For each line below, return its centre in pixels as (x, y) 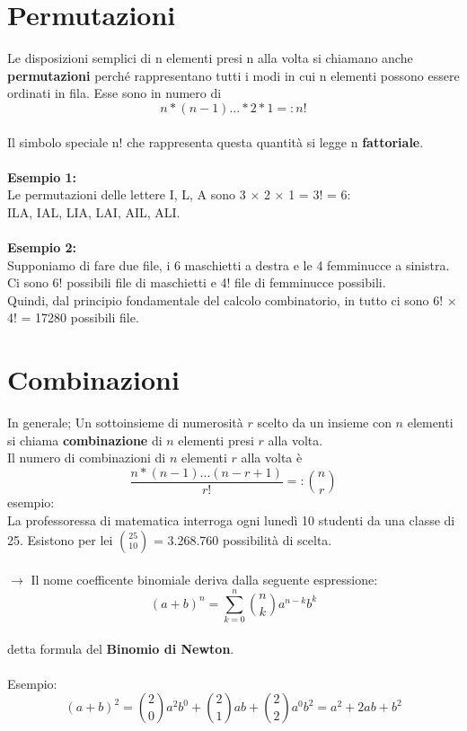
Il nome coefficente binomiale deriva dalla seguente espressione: (204, 580)
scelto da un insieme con (324, 423)
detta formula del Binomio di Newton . (121, 648)
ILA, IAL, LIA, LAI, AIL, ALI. (94, 211)
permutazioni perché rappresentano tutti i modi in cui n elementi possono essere (233, 75)
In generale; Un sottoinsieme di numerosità (125, 423)
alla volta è (272, 458)
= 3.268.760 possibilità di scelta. (243, 539)
